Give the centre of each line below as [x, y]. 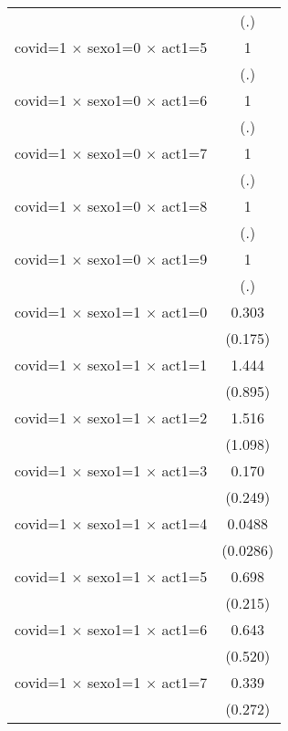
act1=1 [185, 365]
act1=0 [185, 312]
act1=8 [185, 206]
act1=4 [185, 523]
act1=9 [185, 259]
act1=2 [185, 418]
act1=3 [185, 470]
